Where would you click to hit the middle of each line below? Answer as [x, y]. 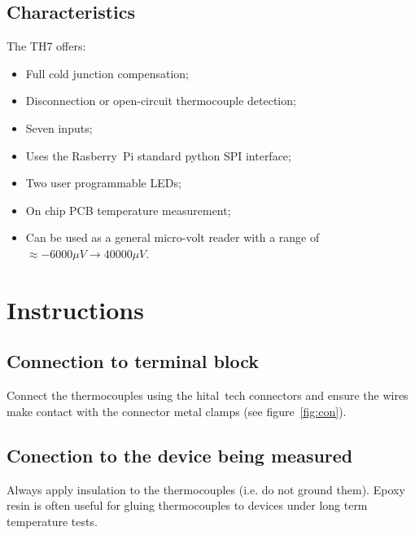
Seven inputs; [59, 127]
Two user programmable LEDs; [103, 183]
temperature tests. [52, 521]
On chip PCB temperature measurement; [128, 210]
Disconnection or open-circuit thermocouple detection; [161, 101]
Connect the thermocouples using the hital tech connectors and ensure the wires [207, 395]
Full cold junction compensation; [107, 73]
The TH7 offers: [46, 46]
